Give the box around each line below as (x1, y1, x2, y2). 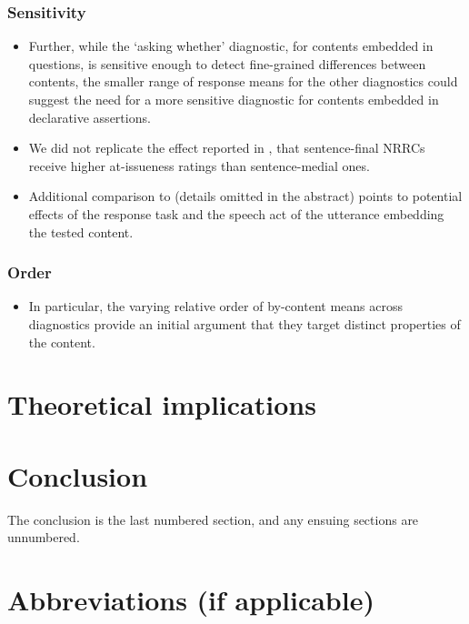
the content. (28, 332, 95, 351)
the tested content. (28, 222, 134, 241)
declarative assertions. (28, 107, 151, 126)
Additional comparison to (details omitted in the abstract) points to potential (28, 186, 463, 206)
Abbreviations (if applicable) (7, 581, 374, 619)
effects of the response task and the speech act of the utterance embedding (28, 204, 444, 223)
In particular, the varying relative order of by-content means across (28, 297, 403, 316)
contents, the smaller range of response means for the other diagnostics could (28, 72, 458, 91)
